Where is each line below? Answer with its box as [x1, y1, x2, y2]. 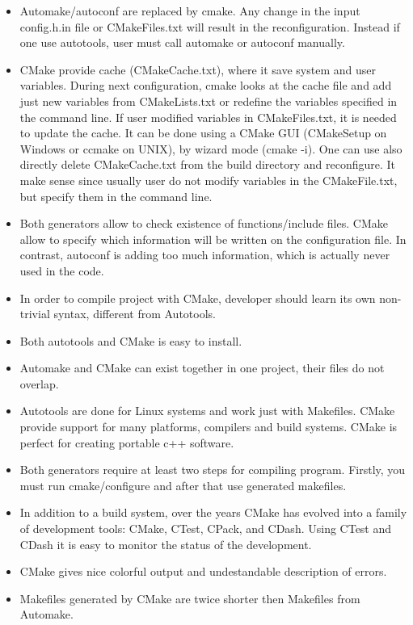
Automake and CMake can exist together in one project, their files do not [19, 359, 385, 376]
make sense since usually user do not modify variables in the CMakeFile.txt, [19, 171, 398, 188]
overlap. [19, 375, 59, 392]
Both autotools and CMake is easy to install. [19, 332, 242, 349]
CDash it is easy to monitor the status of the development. [19, 535, 312, 552]
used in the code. [19, 262, 104, 279]
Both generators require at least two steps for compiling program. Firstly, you [19, 461, 406, 478]
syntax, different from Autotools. [53, 305, 216, 322]
